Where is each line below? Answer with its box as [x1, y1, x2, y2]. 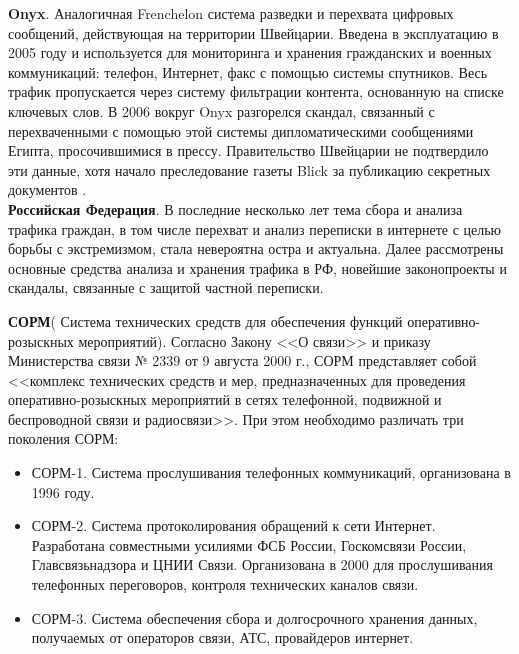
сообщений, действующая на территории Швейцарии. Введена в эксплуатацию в [8, 22, 499, 43]
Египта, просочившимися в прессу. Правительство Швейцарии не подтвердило [8, 140, 489, 161]
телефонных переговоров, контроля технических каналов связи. [31, 574, 419, 595]
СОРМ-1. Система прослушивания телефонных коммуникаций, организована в [31, 462, 511, 483]
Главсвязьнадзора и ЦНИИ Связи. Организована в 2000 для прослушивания [31, 554, 493, 575]
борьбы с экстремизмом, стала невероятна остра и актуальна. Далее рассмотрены [8, 238, 504, 259]
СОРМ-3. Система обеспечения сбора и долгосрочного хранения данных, [31, 607, 478, 628]
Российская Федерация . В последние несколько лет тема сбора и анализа [8, 198, 463, 219]
